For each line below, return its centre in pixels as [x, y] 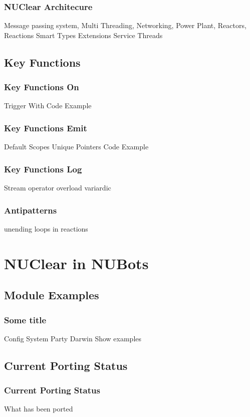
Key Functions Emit [46, 128]
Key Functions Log [43, 169]
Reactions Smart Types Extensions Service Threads [83, 35]
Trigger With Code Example [48, 106]
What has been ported [39, 409]
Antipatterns [31, 210]
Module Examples [52, 295]
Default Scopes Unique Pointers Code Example [76, 147]
